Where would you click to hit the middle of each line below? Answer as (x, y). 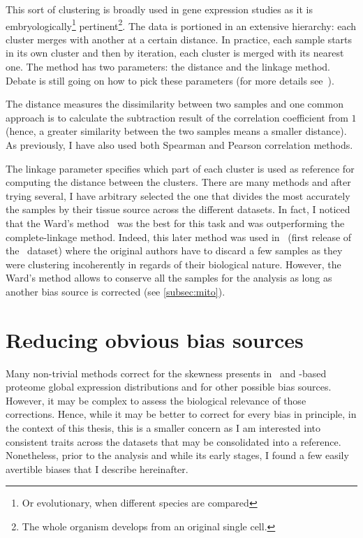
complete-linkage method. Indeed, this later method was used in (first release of (179, 237)
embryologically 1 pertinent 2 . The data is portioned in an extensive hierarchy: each (181, 24)
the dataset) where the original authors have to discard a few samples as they (174, 250)
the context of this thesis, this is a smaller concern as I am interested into (163, 428)
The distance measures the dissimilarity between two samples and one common (175, 104)
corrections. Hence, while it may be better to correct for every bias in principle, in (181, 414)
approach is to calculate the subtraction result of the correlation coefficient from (177, 117)
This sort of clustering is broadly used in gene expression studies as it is (160, 9)
